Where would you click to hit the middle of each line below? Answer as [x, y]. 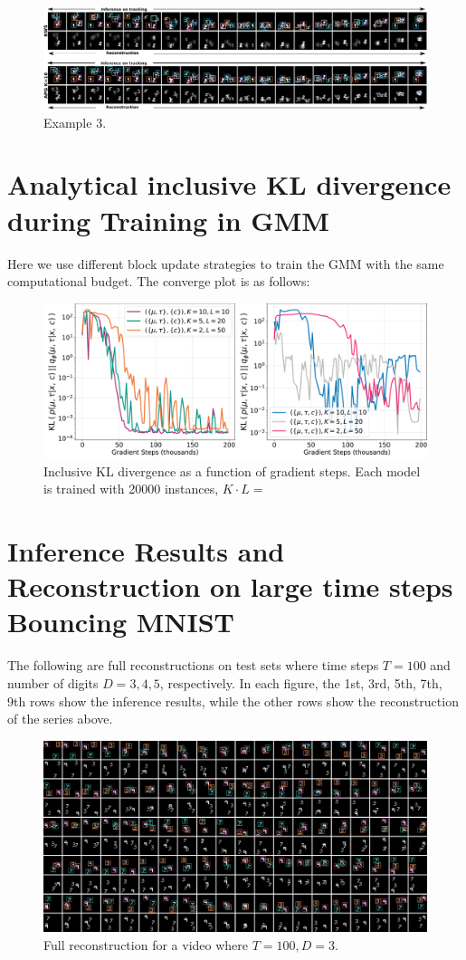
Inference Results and [146, 551]
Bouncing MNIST [121, 622]
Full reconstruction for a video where [146, 944]
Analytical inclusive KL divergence [229, 184]
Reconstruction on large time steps [230, 586]
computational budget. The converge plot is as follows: [159, 281]
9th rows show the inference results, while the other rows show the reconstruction [233, 701]
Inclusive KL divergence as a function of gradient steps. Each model [232, 470]
